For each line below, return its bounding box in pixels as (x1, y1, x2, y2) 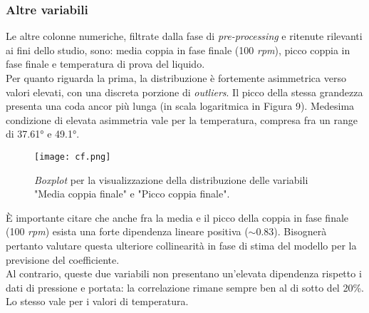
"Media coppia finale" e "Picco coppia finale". (34, 186, 230, 201)
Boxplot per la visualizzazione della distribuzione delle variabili (34, 172, 308, 187)
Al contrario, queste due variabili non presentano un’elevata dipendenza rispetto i (6, 266, 362, 281)
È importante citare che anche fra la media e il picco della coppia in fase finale (6, 210, 349, 225)
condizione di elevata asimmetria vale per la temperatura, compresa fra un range (6, 112, 358, 127)
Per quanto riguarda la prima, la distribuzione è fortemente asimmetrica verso (6, 71, 346, 85)
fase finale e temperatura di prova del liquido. (6, 56, 205, 71)
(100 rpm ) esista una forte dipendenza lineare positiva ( (6, 224, 249, 239)
